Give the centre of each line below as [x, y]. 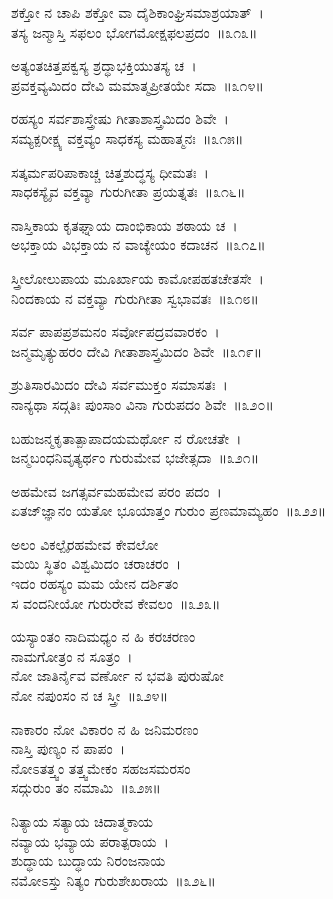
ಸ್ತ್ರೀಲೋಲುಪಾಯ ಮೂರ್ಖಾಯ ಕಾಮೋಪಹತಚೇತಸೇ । [137, 277]
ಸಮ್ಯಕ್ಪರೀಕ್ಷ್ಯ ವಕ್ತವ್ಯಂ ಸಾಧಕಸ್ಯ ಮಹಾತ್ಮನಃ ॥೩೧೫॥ [127, 137]
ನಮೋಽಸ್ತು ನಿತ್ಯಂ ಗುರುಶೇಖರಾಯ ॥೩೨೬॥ [113, 879]
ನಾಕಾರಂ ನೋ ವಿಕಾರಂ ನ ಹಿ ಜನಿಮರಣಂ [105, 728]
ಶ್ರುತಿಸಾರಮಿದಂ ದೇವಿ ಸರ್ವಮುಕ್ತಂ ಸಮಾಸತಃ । [119, 384]
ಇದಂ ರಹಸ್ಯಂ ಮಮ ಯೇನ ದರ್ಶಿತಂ [95, 583]
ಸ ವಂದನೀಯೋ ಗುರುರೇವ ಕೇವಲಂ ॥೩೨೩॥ [116, 602]
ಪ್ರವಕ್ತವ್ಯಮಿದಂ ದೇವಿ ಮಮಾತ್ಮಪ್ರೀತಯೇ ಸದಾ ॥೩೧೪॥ [137, 84]
